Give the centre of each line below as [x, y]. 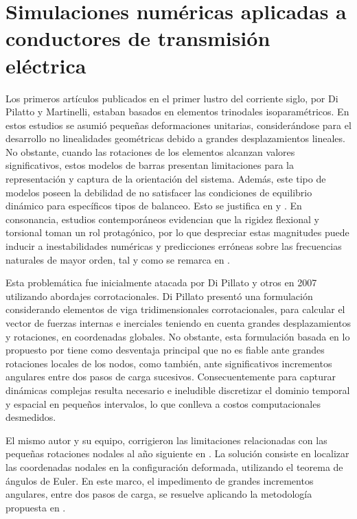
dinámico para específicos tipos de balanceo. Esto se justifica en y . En [154, 206]
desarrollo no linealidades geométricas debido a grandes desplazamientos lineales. [175, 138]
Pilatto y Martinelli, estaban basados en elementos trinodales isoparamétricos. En [177, 112]
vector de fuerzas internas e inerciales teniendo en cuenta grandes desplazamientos [178, 323]
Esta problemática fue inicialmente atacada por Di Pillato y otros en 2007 [161, 282]
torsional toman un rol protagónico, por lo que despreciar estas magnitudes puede [177, 232]
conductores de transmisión [138, 38]
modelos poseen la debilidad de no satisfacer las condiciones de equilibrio [159, 192]
